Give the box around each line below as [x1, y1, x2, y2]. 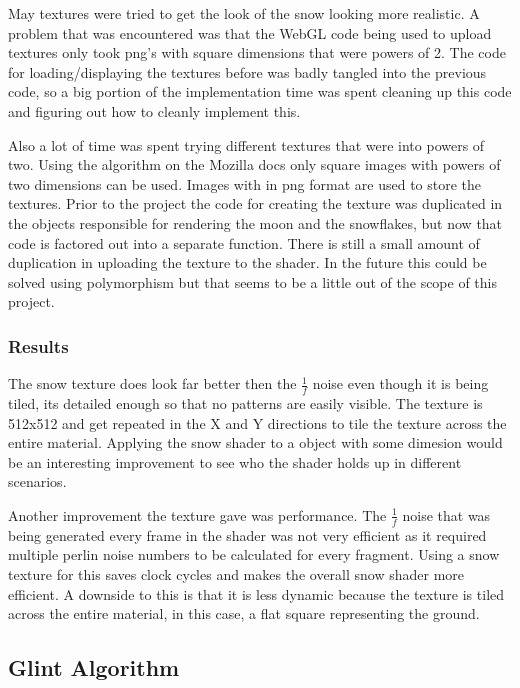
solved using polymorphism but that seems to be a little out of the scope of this [8, 271, 498, 292]
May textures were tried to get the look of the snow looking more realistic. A [8, 3, 480, 23]
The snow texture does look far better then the [8, 373, 297, 394]
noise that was [402, 504, 491, 525]
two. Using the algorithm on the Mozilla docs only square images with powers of [8, 154, 501, 175]
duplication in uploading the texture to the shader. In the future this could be [8, 252, 487, 273]
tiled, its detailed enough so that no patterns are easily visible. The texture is [8, 392, 483, 413]
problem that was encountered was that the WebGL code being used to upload [8, 22, 492, 43]
